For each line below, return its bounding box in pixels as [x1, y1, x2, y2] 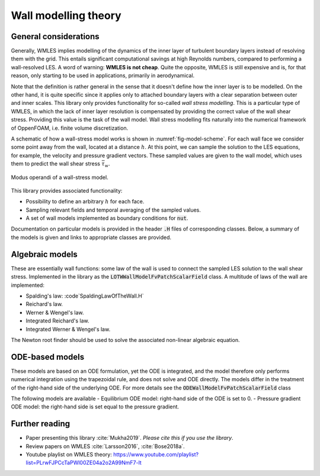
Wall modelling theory [11, 9, 121, 22]
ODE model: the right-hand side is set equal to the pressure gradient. [11, 403, 180, 410]
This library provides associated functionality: [11, 187, 123, 194]
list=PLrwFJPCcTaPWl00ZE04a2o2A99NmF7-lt [25, 459, 142, 467]
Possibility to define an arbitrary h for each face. [25, 198, 145, 205]
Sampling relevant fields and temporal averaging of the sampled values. [25, 206, 201, 213]
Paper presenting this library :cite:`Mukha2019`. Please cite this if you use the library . [25, 435, 233, 442]
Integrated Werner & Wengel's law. [25, 325, 111, 333]
